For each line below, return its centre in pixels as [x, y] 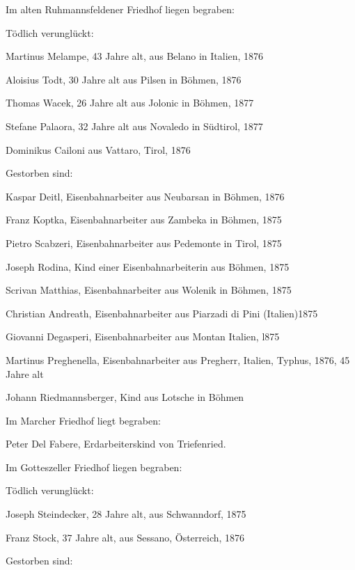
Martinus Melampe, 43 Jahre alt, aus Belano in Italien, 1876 [135, 56]
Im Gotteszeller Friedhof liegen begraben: [94, 467]
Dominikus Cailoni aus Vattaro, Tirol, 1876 [98, 149]
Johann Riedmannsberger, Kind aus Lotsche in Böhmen [125, 397]
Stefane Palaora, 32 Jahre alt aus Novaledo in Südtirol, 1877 [134, 126]
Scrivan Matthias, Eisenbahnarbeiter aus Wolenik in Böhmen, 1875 [149, 290]
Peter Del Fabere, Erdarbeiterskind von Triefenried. [116, 444]
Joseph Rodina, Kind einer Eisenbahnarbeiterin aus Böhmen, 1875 [148, 266]
